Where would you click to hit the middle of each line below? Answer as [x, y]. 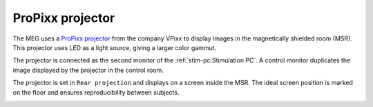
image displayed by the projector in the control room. [88, 70]
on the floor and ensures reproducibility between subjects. [96, 92]
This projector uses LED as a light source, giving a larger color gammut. [115, 47]
